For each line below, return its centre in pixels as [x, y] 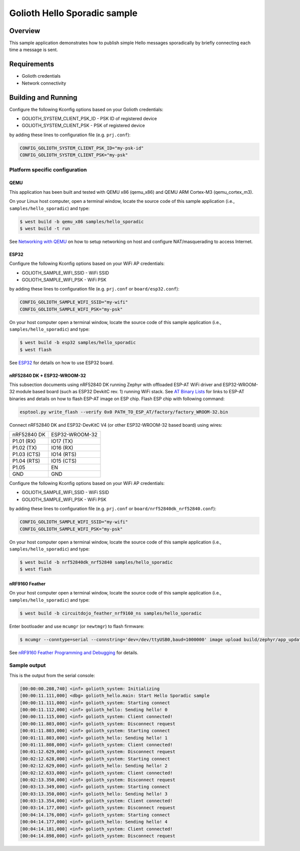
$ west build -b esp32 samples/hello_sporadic [78, 343]
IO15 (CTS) [64, 461]
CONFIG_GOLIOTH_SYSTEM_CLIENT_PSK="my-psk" [74, 155]
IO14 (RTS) [64, 454]
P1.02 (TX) [24, 448]
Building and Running [43, 97]
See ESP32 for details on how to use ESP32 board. [61, 363]
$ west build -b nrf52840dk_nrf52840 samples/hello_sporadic [96, 562]
